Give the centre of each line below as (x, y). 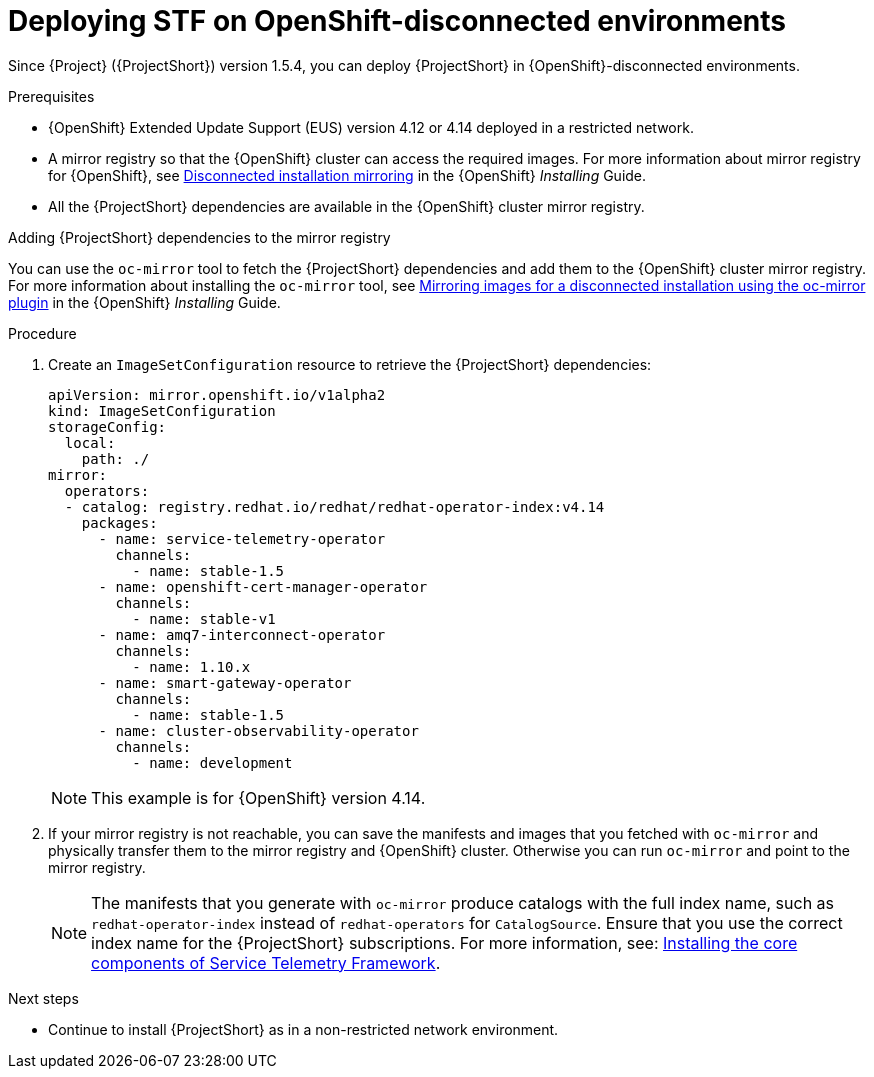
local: (90, 442)
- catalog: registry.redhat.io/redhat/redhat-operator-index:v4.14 (334, 506)
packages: (119, 522)
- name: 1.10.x (191, 666)
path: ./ (115, 458)
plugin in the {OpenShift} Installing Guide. (144, 302)
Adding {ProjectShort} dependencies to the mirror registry (199, 237)
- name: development (212, 762)
